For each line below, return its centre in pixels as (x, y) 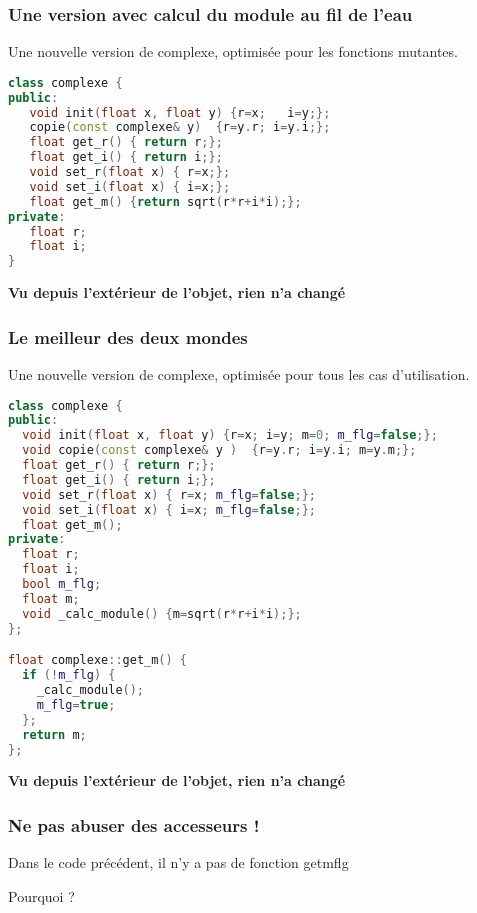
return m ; (54, 734)
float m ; (51, 598)
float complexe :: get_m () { (98, 660)
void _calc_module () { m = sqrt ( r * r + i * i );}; (162, 613)
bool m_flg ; (62, 584)
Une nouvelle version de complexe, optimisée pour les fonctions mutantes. (233, 51)
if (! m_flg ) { (69, 675)
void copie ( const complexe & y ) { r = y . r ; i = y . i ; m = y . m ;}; (219, 450)
